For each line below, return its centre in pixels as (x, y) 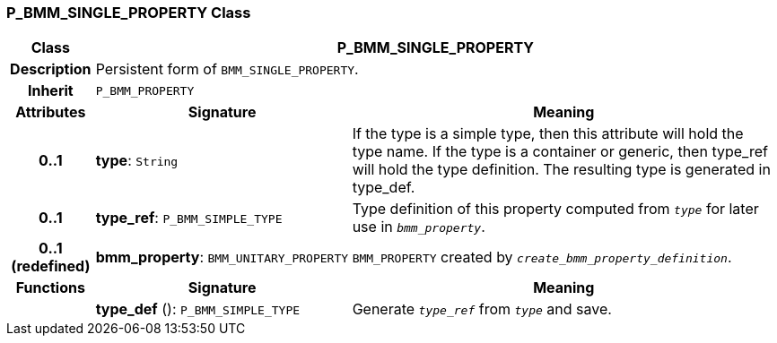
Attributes (51, 112)
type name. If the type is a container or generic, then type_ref (560, 152)
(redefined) (51, 266)
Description (51, 69)
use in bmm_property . (419, 227)
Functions (50, 288)
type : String (137, 161)
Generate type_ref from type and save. (482, 309)
